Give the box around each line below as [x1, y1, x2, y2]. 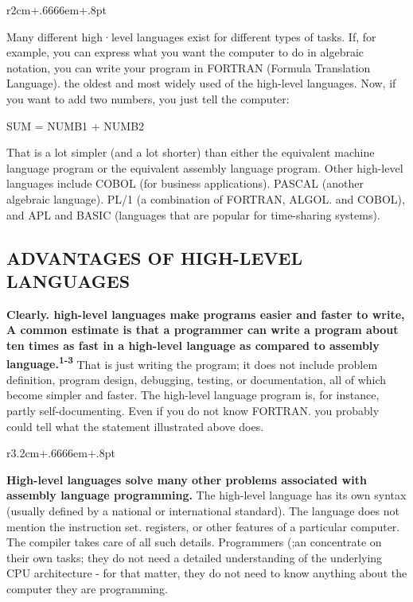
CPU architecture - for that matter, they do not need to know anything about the [6, 565, 407, 581]
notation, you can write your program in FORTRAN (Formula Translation [6, 59, 371, 76]
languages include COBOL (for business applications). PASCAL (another [6, 175, 364, 192]
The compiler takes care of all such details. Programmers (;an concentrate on [6, 534, 382, 550]
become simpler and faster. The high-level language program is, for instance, [6, 386, 380, 403]
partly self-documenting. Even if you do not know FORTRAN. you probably [6, 402, 380, 418]
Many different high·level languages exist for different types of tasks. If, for [6, 28, 376, 45]
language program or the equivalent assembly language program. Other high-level [6, 159, 403, 176]
